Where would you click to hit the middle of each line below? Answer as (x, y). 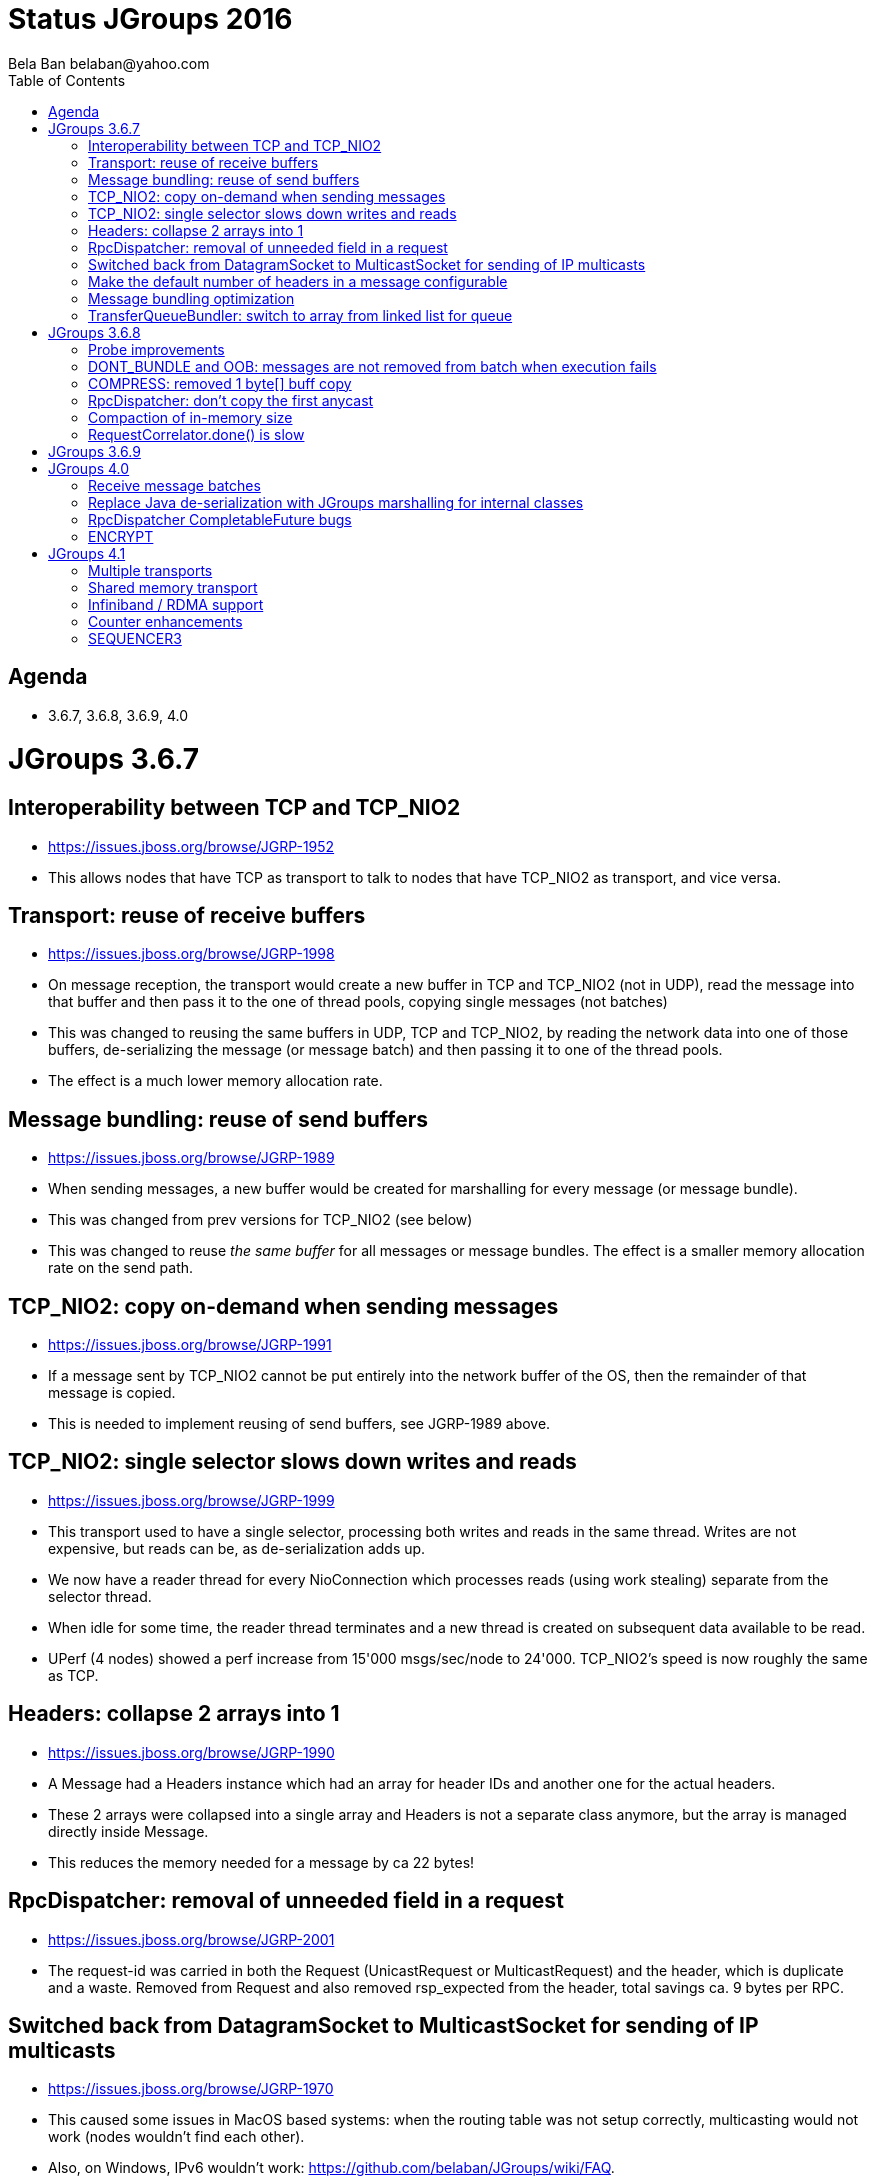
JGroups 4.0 (89, 468)
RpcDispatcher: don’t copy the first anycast (231, 400)
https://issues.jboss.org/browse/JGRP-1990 (191, 1752)
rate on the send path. (121, 1268)
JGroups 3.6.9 (94, 451)
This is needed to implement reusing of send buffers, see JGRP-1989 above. (299, 1424)
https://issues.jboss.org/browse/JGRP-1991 (190, 1345)
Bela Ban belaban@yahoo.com (109, 63)
